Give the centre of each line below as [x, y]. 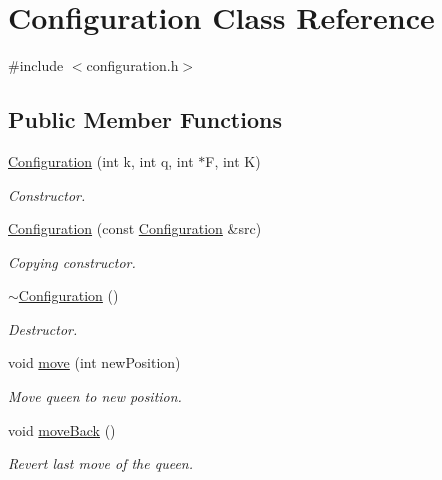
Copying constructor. [72, 261]
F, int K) [233, 160]
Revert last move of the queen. [101, 463]
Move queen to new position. [95, 396]
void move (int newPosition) [94, 362]
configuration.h [132, 65]
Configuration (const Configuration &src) [135, 228]
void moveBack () [62, 429]
